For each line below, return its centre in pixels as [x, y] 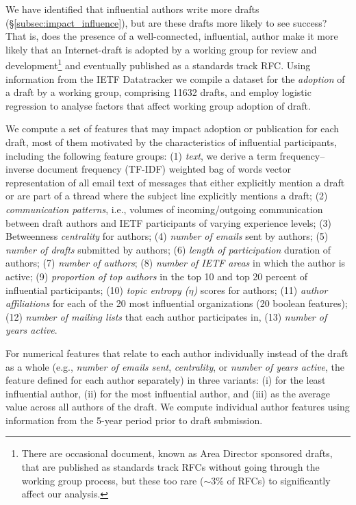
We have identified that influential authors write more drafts [132, 9]
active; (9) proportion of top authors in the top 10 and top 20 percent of [157, 276]
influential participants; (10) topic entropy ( [97, 290]
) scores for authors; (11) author [260, 290]
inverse [20, 169]
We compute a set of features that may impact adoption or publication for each [173, 128]
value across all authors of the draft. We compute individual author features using [178, 407]
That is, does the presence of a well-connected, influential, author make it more [172, 36]
